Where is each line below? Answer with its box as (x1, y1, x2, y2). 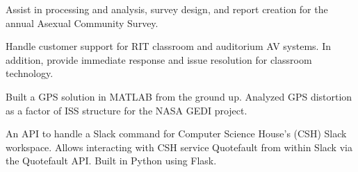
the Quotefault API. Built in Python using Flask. (6, 153, 217, 168)
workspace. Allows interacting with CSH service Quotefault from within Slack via (6, 139, 352, 154)
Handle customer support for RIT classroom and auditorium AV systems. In (6, 39, 331, 53)
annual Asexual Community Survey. (6, 15, 158, 30)
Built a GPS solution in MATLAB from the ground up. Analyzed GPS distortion (6, 89, 352, 103)
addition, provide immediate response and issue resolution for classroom (6, 52, 312, 67)
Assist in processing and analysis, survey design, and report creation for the (6, 2, 328, 16)
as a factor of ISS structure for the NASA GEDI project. (6, 103, 247, 117)
